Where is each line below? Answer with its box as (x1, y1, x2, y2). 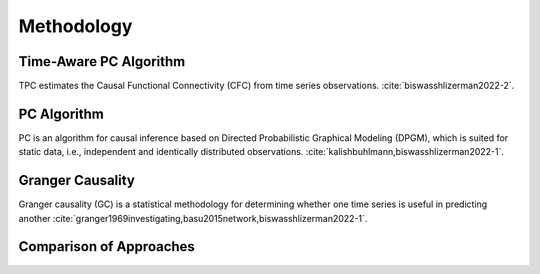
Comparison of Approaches (18, 238, 195, 255)
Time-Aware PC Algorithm (18, 53, 186, 70)
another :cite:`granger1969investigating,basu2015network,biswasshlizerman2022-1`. (18, 212, 368, 224)
